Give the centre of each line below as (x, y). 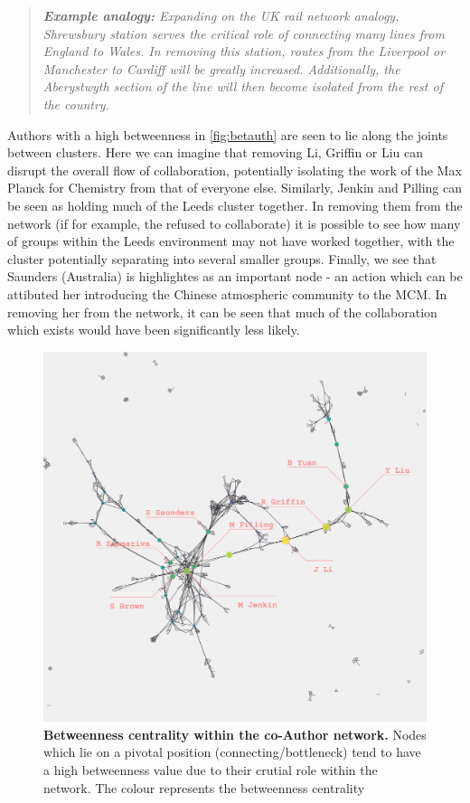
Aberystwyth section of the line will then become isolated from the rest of (243, 86)
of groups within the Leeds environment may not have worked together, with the (231, 241)
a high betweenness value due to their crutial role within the (211, 769)
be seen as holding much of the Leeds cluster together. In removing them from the (235, 205)
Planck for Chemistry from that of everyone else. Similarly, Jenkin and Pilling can (235, 188)
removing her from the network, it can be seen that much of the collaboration (222, 312)
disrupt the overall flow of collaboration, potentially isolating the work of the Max (235, 170)
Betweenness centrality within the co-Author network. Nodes (235, 734)
